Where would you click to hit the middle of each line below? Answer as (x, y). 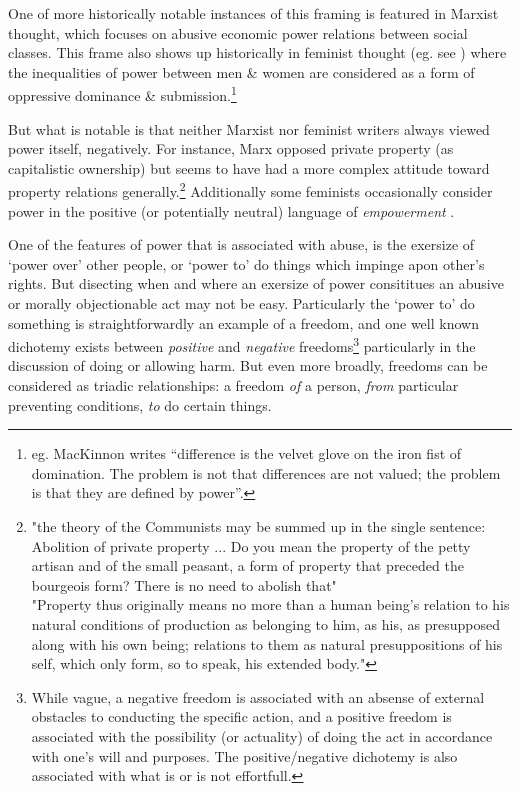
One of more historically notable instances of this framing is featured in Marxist (253, 13)
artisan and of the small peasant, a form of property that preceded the (247, 565)
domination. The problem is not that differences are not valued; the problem (266, 472)
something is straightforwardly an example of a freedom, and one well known (243, 322)
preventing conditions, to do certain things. (140, 404)
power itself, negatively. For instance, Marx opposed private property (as (231, 148)
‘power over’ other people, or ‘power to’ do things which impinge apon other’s (246, 263)
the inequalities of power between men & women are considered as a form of (241, 71)
